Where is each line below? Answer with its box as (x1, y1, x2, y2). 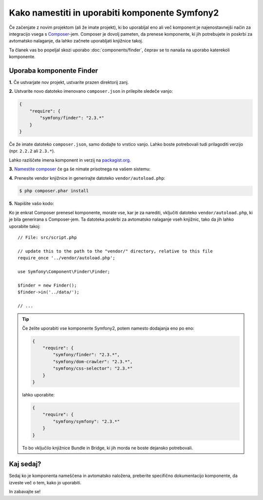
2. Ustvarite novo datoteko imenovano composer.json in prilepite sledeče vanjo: (9, 88, 173, 94)
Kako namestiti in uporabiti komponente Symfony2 (9, 7, 219, 18)
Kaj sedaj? (9, 460, 41, 468)
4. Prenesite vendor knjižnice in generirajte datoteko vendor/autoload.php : (9, 175, 166, 181)
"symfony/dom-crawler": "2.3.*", (53, 359, 133, 364)
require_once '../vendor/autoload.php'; (18, 255, 115, 261)
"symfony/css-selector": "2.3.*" (53, 366, 133, 371)
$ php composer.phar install (19, 188, 89, 194)
